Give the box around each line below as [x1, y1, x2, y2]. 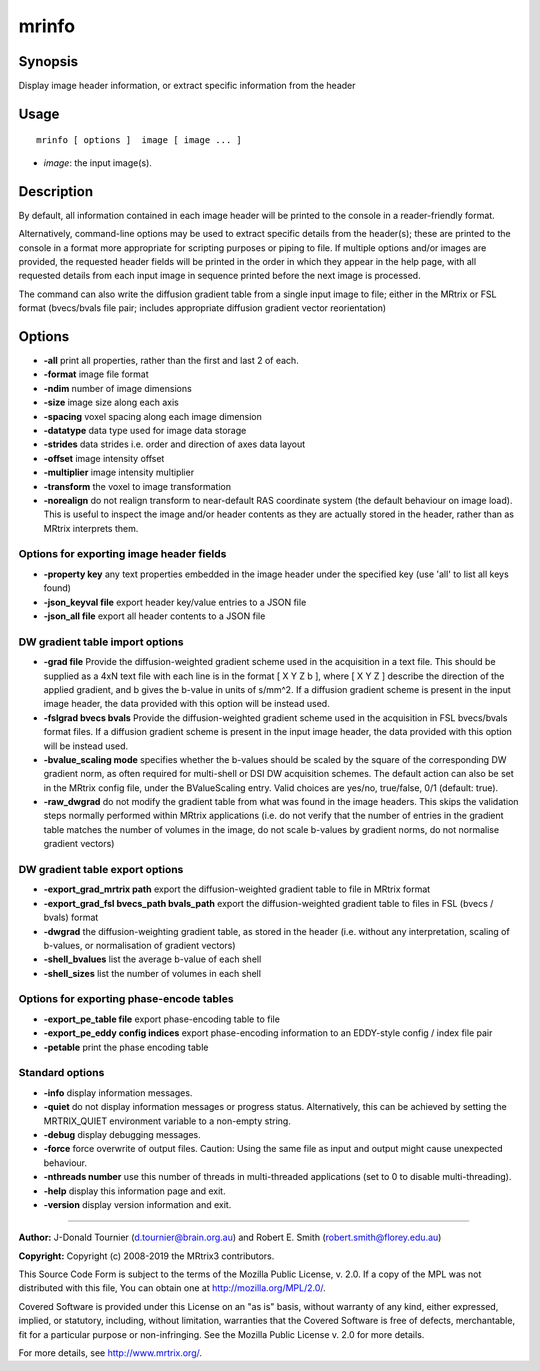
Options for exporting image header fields [18, 547, 227, 561]
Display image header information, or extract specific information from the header [18, 80, 356, 92]
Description [18, 183, 94, 200]
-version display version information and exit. [43, 1198, 232, 1210]
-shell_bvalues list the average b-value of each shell [43, 953, 262, 965]
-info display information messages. [43, 1086, 193, 1099]
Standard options [18, 1066, 105, 1080]
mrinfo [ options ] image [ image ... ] [36, 135, 242, 146]
